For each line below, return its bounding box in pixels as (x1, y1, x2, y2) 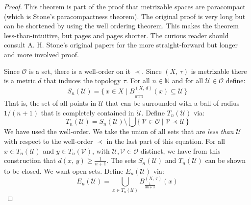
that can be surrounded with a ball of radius (105, 98, 240, 108)
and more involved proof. (4, 49, 79, 59)
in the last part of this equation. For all (106, 136, 225, 146)
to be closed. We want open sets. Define (4, 166, 124, 176)
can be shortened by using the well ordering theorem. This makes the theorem (4, 21, 239, 31)
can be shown (205, 155, 246, 165)
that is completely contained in (41, 107, 134, 117)
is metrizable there (191, 66, 247, 76)
